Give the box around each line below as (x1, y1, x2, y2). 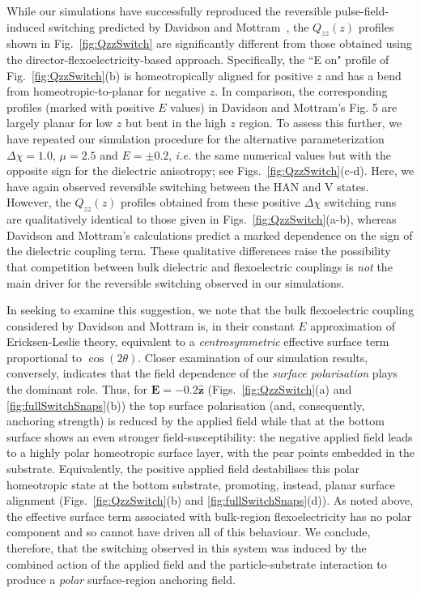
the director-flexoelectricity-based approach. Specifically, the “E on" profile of (6, 50, 389, 67)
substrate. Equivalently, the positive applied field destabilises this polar (6, 460, 360, 477)
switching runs (324, 194, 397, 211)
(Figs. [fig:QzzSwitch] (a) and (207, 381, 352, 398)
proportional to (6, 348, 83, 365)
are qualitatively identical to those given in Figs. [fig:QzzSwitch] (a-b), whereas (6, 211, 397, 228)
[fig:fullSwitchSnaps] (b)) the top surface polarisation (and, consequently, (6, 396, 365, 413)
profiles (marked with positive (6, 98, 155, 115)
